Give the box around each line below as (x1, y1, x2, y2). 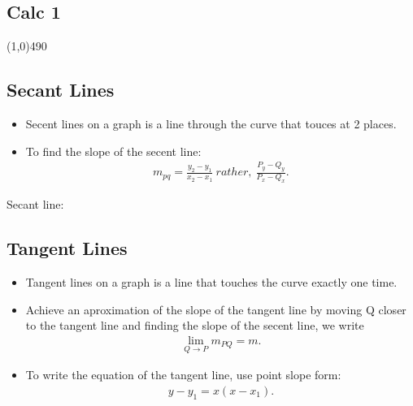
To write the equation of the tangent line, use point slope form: (25, 366, 341, 383)
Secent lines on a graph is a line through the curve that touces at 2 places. (25, 115, 397, 132)
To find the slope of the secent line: (25, 142, 202, 159)
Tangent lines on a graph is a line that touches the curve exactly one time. (25, 274, 398, 291)
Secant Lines (7, 77, 115, 102)
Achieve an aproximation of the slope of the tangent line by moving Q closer (25, 300, 406, 317)
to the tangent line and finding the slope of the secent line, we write (25, 317, 364, 334)
